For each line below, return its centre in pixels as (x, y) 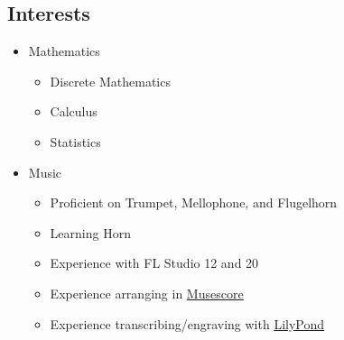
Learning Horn (90, 232)
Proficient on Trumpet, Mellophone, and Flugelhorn (194, 202)
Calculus (74, 111)
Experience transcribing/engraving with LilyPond (187, 323)
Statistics (75, 141)
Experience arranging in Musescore (147, 293)
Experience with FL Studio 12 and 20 (154, 263)
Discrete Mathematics (110, 81)
